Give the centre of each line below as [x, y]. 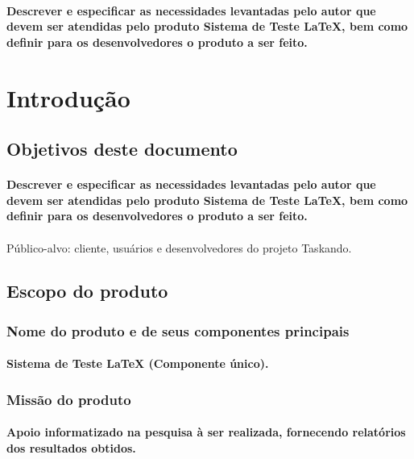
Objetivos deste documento [122, 149]
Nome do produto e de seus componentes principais [178, 330]
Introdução [68, 97]
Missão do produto [69, 399]
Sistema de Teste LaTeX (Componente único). [138, 363]
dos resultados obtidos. [71, 447]
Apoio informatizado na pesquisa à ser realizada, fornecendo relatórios [206, 432]
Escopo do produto [87, 291]
